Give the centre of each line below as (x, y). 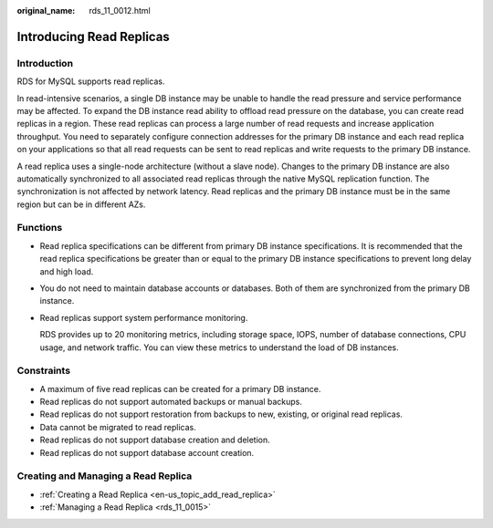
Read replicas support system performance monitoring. (144, 317)
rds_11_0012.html (120, 10)
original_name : (46, 10)
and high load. (67, 271)
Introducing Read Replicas (94, 36)
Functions (40, 228)
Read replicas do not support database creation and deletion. (155, 440)
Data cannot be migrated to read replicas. (118, 427)
